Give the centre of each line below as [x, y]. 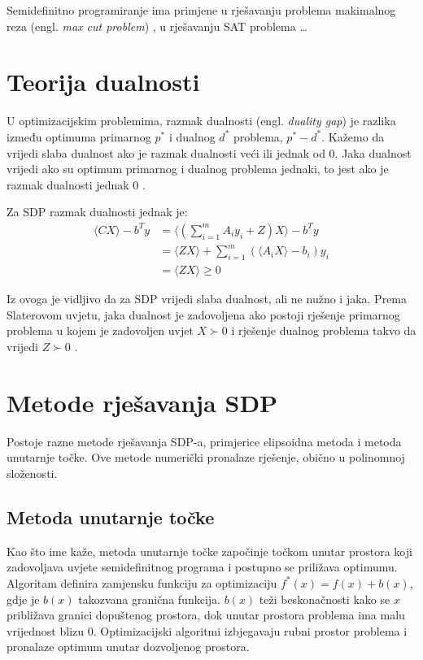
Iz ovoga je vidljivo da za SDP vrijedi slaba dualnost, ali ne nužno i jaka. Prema [207, 299]
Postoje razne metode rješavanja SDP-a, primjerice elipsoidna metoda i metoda [204, 441]
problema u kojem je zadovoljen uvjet [100, 330]
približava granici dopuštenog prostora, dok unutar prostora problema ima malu [206, 615]
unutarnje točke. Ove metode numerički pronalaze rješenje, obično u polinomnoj [206, 457]
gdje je [23, 599]
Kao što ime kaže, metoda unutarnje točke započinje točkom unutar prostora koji [209, 551]
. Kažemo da [353, 136]
